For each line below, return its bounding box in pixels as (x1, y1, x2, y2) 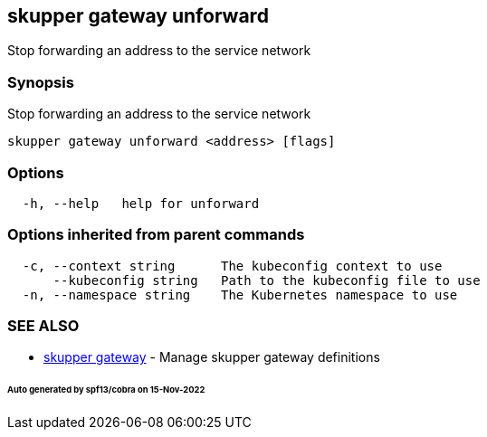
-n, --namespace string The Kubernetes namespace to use (22, 287, 458, 302)
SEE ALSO (7, 317, 80, 336)
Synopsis (7, 72, 74, 91)
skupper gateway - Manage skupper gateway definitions (43, 349, 380, 366)
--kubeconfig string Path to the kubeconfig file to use (53, 272, 481, 288)
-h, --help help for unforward (22, 195, 260, 211)
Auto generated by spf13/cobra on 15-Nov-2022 (7, 385, 205, 395)
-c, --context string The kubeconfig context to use (22, 258, 443, 273)
